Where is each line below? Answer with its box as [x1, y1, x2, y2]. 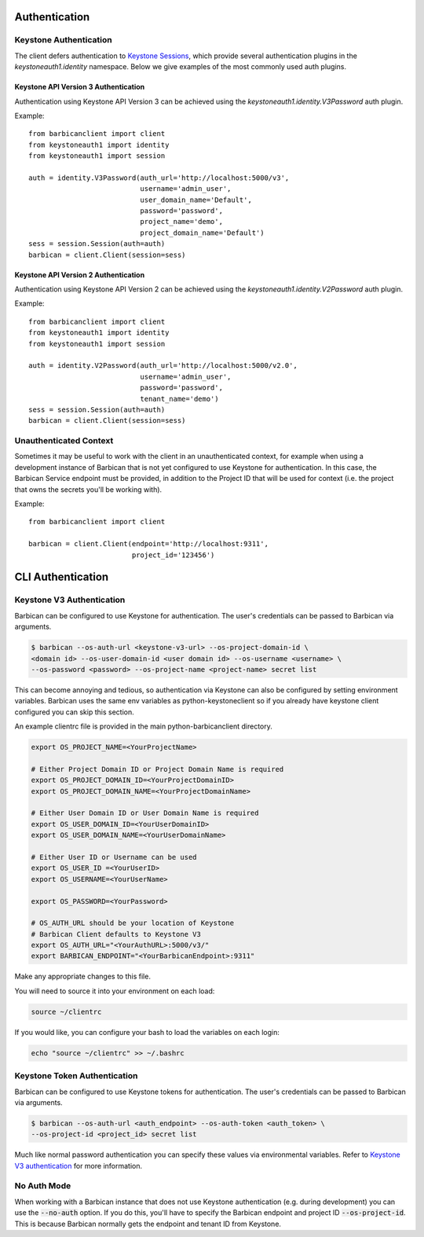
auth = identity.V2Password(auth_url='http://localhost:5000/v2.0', [28, 362, 298, 370]
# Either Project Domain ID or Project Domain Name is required [31, 765, 284, 773]
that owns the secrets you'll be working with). [14, 484, 163, 494]
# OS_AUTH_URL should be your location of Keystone [31, 919, 235, 927]
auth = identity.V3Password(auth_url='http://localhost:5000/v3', [28, 173, 290, 182]
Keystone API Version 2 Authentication [14, 270, 145, 279]
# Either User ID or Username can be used [31, 853, 197, 861]
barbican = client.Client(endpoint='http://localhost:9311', [28, 539, 269, 549]
